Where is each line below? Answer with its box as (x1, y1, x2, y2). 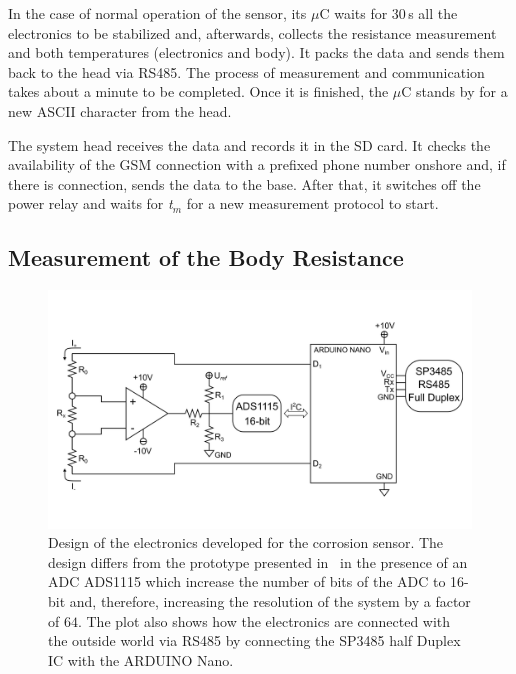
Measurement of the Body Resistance (8, 242, 404, 273)
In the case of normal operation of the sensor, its (8, 3, 307, 23)
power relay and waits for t (8, 193, 173, 214)
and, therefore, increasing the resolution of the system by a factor (69, 591, 471, 612)
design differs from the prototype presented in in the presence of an (48, 551, 468, 572)
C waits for (319, 3, 388, 23)
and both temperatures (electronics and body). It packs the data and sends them (8, 42, 505, 63)
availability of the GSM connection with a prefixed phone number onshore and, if (8, 154, 506, 175)
